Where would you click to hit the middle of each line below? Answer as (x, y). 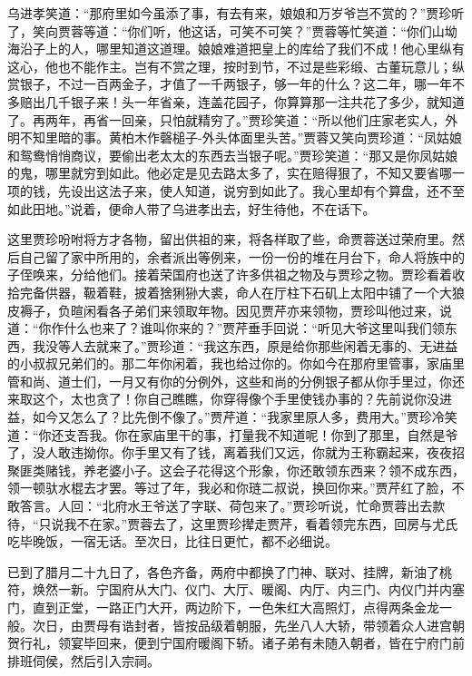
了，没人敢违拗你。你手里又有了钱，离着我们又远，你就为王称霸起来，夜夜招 (236, 452)
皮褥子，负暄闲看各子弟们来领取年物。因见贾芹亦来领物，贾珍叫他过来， (223, 310)
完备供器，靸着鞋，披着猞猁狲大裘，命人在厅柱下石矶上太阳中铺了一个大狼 (242, 292)
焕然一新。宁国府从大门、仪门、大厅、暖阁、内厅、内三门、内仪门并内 (242, 589)
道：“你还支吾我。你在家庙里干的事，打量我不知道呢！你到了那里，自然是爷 (233, 434)
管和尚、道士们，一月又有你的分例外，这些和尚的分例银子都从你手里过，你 (230, 381)
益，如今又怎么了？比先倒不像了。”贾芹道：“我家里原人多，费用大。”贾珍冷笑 (232, 417)
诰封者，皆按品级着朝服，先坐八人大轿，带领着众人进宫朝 (293, 625)
